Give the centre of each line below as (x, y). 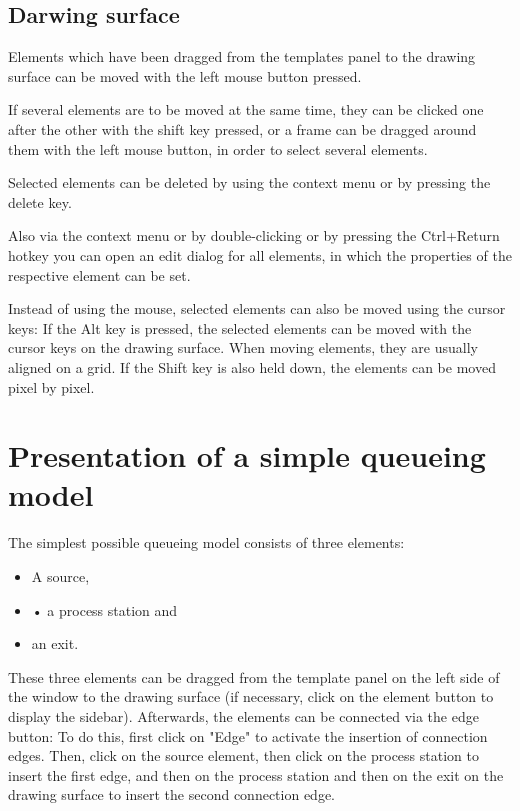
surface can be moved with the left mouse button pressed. (185, 75)
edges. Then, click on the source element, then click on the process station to (243, 755)
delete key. (40, 201)
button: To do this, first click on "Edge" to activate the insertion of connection (248, 735)
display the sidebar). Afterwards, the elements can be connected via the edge (243, 715)
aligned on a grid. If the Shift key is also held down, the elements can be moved (252, 366)
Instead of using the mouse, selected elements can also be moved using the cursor (257, 308)
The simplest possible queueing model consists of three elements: (206, 542)
